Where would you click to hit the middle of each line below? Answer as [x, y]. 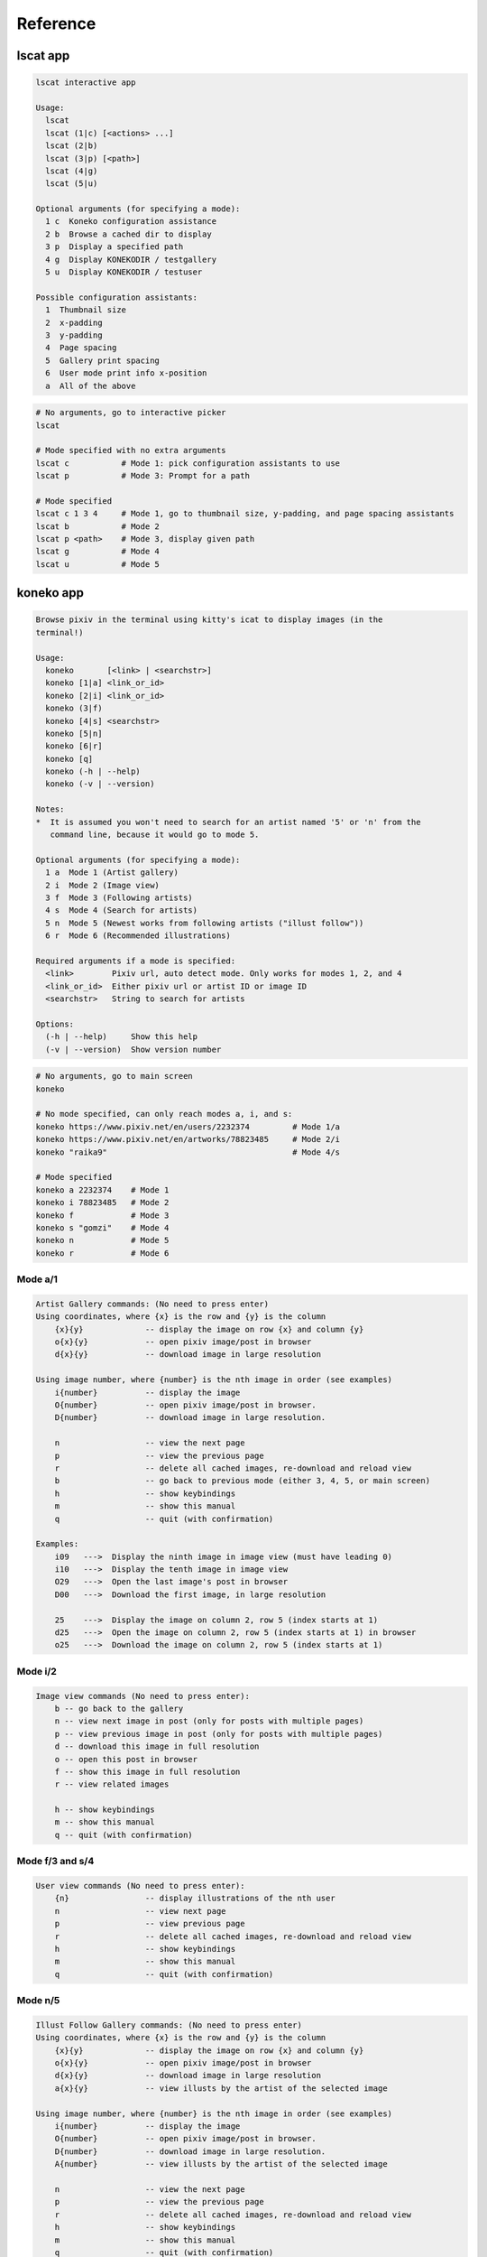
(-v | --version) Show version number [133, 1049]
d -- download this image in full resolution [157, 1746]
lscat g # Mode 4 [97, 552]
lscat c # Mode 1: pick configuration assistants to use [188, 463]
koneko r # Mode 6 [102, 1253]
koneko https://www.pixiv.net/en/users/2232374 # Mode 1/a [188, 1127]
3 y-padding [74, 335]
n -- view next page [140, 1911]
